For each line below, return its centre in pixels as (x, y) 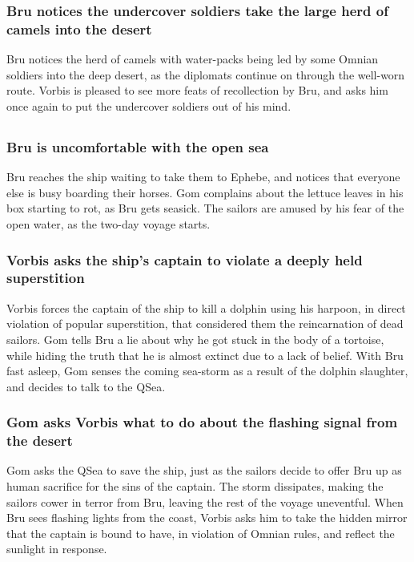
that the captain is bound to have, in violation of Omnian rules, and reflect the (201, 533)
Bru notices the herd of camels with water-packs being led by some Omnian (193, 59)
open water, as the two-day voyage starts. (109, 223)
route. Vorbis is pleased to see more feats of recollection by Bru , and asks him (197, 90)
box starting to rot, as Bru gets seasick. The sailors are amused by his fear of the (205, 208)
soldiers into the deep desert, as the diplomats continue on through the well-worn (206, 74)
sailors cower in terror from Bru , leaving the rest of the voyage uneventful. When (205, 501)
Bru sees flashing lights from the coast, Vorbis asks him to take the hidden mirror (207, 518)
